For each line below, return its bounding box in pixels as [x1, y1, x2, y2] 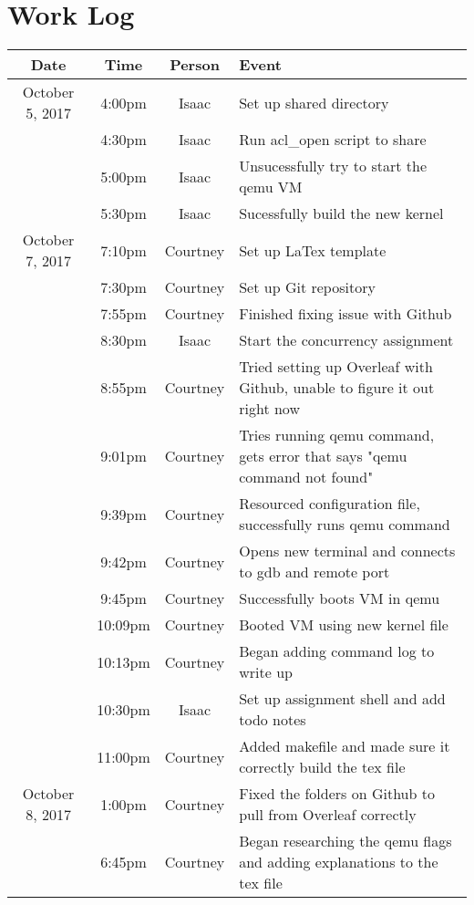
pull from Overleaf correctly [239, 804, 417, 826]
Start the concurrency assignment [239, 329, 454, 351]
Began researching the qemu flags [239, 830, 452, 852]
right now [239, 398, 300, 420]
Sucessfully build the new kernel [239, 203, 444, 224]
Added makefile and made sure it [239, 735, 450, 757]
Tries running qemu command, [239, 424, 435, 446]
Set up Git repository [239, 276, 376, 298]
